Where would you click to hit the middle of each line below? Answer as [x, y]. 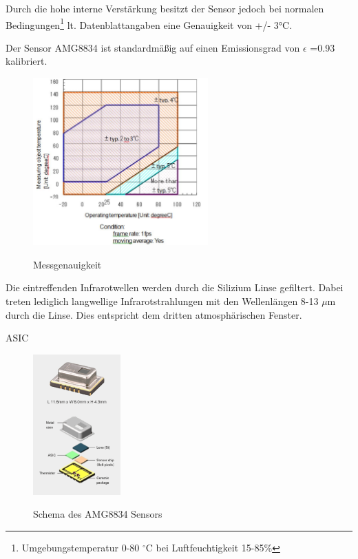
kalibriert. [27, 61]
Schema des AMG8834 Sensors [98, 514]
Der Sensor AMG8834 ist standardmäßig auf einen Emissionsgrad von [153, 47]
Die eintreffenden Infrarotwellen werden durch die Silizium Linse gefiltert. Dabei [175, 287]
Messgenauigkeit [67, 264]
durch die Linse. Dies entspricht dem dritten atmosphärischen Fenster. [154, 314]
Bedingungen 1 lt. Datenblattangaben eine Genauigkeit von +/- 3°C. [149, 23]
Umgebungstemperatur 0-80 [81, 547]
